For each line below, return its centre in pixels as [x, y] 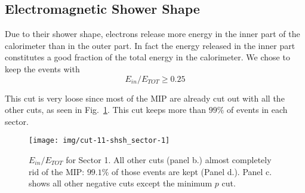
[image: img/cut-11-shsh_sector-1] [99, 141]
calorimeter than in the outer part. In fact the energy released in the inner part [150, 45]
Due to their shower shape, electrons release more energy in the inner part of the [152, 34]
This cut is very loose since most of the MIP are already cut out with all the [145, 98]
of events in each [257, 110]
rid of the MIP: [57, 171]
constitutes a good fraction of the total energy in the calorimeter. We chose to [147, 57]
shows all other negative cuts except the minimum [121, 183]
